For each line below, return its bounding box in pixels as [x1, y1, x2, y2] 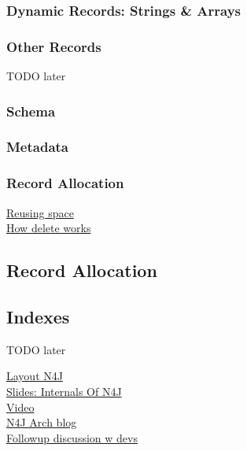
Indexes [6, 304, 70, 328]
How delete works [6, 220, 91, 236]
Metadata [6, 137, 68, 157]
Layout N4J [6, 368, 63, 384]
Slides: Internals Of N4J [6, 383, 122, 399]
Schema [6, 101, 56, 120]
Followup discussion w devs [6, 429, 138, 445]
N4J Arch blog [6, 414, 77, 431]
